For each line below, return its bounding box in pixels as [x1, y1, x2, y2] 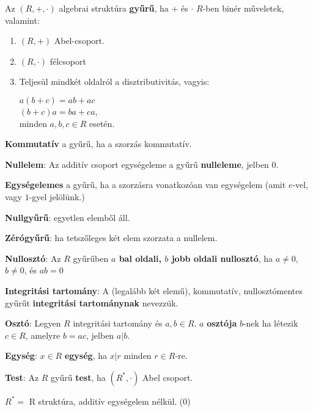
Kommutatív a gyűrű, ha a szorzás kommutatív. [5, 137, 192, 150]
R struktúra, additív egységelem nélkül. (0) [29, 394, 191, 407]
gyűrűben [73, 251, 109, 264]
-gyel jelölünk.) [29, 190, 85, 203]
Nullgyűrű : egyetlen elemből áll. [5, 211, 130, 223]
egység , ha [64, 349, 107, 362]
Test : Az [5, 370, 39, 383]
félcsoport [50, 54, 86, 67]
